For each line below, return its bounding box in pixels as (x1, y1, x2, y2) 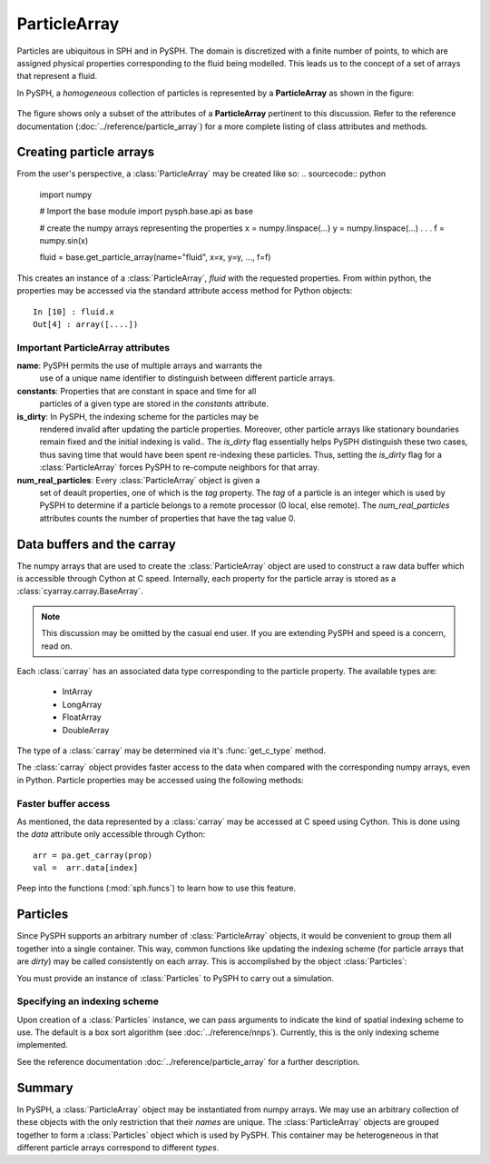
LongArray (62, 699, 103, 710)
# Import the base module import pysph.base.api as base (39, 205, 254, 217)
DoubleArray (62, 724, 110, 735)
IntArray (62, 686, 93, 697)
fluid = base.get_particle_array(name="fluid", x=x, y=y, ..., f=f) (39, 252, 271, 263)
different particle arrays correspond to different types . (16, 1141, 220, 1153)
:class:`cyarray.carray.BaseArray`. (16, 586, 143, 597)
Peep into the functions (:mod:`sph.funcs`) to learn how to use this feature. (16, 882, 297, 894)
